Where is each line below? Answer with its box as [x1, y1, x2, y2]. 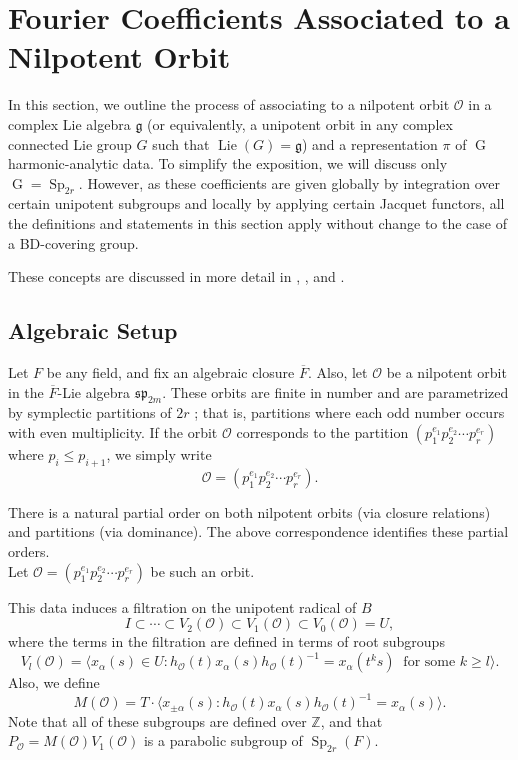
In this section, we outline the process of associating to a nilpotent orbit [8, 94, 450, 115]
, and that [320, 710, 383, 731]
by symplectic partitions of [8, 402, 172, 423]
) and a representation [301, 133, 438, 154]
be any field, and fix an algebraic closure [46, 362, 295, 383]
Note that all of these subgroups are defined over [8, 710, 307, 731]
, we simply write [106, 444, 212, 465]
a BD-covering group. [8, 232, 139, 253]
